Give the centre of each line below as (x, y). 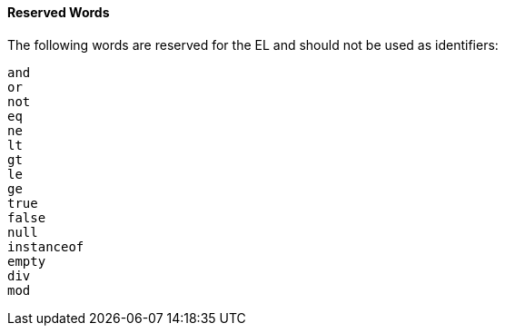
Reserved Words (59, 12)
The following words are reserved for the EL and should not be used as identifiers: (253, 44)
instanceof (46, 246)
